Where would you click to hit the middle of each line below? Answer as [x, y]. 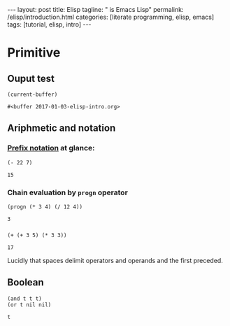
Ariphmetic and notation [62, 128]
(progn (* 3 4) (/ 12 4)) [45, 207]
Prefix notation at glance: [51, 148]
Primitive [34, 53]
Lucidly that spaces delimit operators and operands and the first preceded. [115, 260]
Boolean [26, 282]
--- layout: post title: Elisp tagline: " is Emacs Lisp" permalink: [95, 9]
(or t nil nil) [29, 305]
